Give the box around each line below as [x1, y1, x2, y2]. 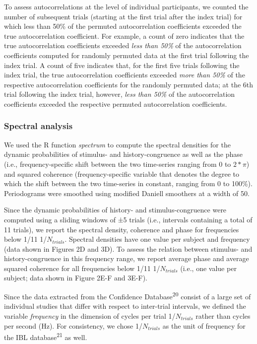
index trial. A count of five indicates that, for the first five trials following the [4, 60, 240, 70]
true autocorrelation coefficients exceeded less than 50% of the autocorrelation [4, 40, 242, 51]
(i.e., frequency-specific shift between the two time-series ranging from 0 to [4, 158, 231, 169]
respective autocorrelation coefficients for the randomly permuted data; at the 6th [4, 79, 254, 89]
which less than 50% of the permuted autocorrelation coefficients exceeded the [4, 21, 242, 31]
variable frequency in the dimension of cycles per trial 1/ [4, 310, 176, 321]
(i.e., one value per [180, 263, 237, 273]
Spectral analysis [4, 120, 73, 132]
